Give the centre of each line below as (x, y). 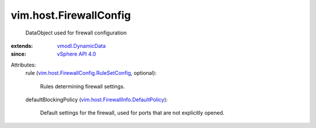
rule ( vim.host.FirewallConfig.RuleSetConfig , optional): (91, 73)
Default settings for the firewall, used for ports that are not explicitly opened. (132, 113)
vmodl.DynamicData (81, 46)
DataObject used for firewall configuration (76, 33)
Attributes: (23, 65)
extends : (22, 46)
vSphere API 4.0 (77, 54)
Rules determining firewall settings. (83, 86)
